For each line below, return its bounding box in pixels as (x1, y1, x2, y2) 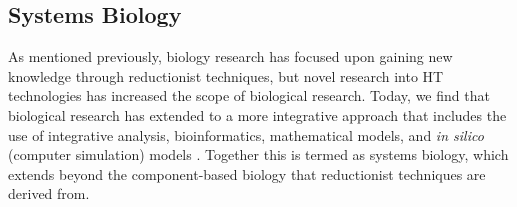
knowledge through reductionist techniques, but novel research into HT (8, 65, 444, 86)
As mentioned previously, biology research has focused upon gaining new (8, 46, 453, 67)
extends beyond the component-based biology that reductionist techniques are (8, 163, 486, 184)
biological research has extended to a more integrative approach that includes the (8, 104, 507, 125)
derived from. (8, 183, 90, 204)
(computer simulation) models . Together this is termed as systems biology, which (8, 144, 509, 165)
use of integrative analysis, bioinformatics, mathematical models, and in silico (8, 124, 484, 145)
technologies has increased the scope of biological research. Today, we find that (8, 85, 490, 106)
